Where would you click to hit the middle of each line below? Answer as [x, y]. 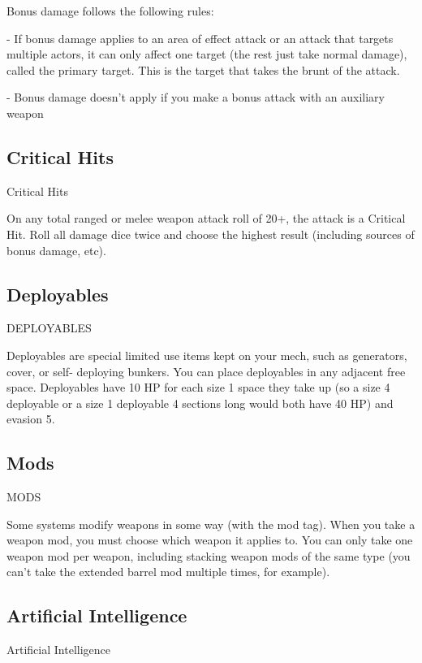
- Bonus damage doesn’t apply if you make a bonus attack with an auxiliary [196, 97]
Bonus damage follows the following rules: [110, 11]
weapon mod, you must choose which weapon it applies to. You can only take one [210, 540]
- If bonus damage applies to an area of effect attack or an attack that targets [200, 38]
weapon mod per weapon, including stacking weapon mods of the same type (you [209, 555]
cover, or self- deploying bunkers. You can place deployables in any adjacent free [206, 371]
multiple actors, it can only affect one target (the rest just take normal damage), [207, 54]
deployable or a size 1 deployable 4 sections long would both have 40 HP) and [200, 403]
